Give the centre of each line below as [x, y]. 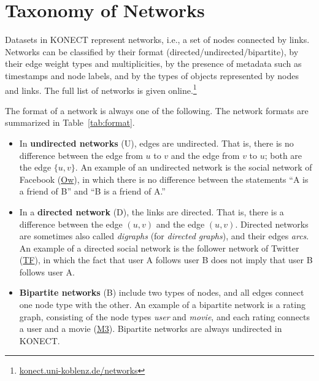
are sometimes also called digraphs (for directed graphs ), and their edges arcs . [164, 236]
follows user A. [47, 271]
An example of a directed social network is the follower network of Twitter [159, 248]
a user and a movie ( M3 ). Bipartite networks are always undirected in [151, 329]
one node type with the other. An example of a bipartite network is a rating [162, 305]
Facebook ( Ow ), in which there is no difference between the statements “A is [164, 179]
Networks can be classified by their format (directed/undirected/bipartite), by [152, 51]
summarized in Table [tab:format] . [70, 122]
